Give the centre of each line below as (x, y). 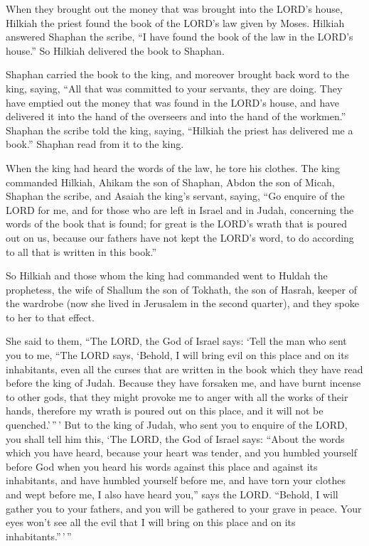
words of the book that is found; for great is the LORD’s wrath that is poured (176, 224)
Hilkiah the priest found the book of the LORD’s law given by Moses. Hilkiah (175, 22)
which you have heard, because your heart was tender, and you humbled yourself (181, 453)
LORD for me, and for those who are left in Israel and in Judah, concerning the (180, 209)
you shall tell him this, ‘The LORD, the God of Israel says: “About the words (175, 438)
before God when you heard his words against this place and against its (162, 466)
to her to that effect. (50, 317)
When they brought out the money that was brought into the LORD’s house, (174, 9)
